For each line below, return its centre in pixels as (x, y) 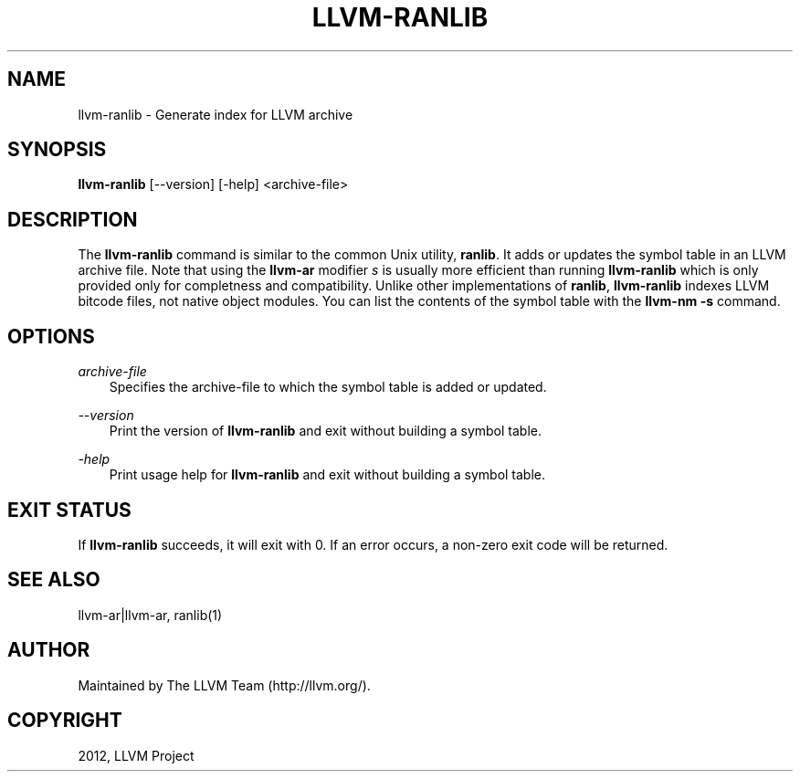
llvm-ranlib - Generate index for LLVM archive (216, 114)
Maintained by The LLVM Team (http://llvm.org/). (224, 685)
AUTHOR (49, 650)
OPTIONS (51, 336)
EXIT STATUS (69, 510)
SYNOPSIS (57, 150)
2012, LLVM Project (136, 755)
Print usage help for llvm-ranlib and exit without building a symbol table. (327, 475)
